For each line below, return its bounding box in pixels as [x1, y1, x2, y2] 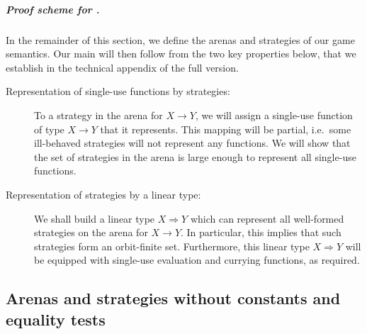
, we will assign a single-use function [195, 107, 353, 122]
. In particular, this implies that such [181, 225, 341, 240]
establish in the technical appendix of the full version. [6, 60, 239, 74]
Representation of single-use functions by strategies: [6, 84, 230, 99]
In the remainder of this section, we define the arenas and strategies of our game [6, 32, 355, 47]
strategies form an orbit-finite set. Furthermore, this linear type [34, 238, 310, 253]
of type [34, 121, 64, 136]
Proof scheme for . [6, 1, 100, 16]
